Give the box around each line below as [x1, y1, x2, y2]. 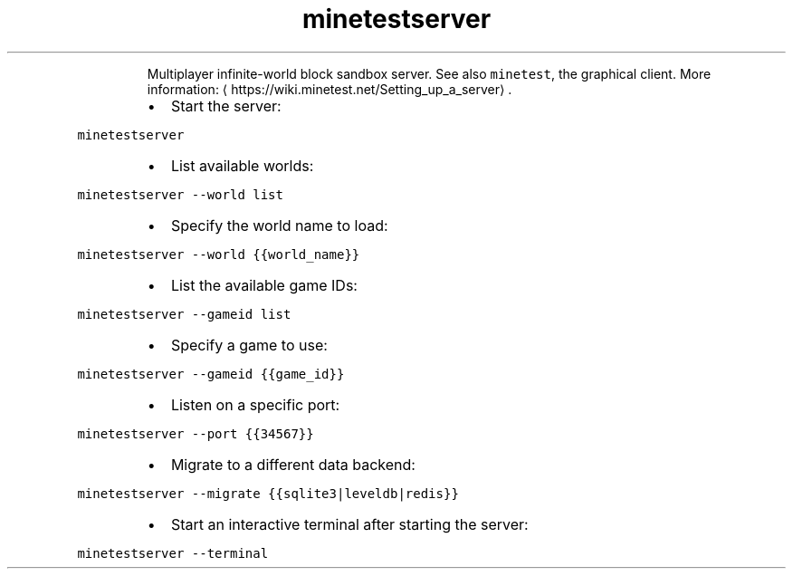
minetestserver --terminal [77, 545, 269, 561]
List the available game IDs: [170, 275, 358, 294]
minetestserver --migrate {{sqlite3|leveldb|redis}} [77, 485, 459, 501]
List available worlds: [170, 156, 314, 175]
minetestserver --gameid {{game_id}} [77, 366, 345, 381]
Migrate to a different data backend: [170, 455, 416, 474]
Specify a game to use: [170, 335, 328, 354]
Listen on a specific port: [170, 395, 340, 414]
